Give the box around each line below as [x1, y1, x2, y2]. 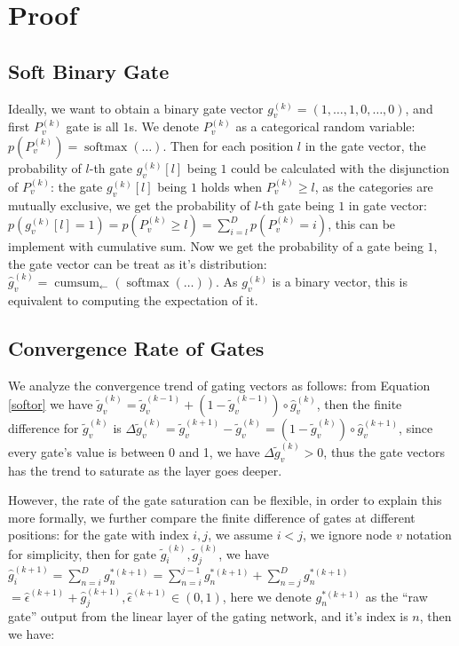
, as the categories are [314, 177, 433, 195]
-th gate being [257, 195, 335, 214]
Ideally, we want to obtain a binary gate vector [8, 98, 264, 117]
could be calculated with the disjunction [231, 158, 450, 177]
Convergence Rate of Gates [8, 334, 265, 361]
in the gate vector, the [305, 136, 426, 154]
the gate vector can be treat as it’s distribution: [8, 254, 267, 272]
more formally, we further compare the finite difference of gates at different [8, 508, 415, 526]
